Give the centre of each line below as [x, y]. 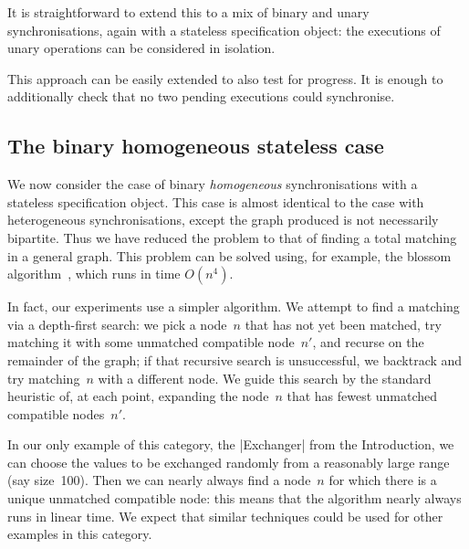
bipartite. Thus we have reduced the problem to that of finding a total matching [232, 237]
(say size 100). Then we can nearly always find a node [159, 480]
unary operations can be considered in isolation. [141, 48]
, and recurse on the [368, 342]
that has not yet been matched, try [343, 324]
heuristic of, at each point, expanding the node [138, 396]
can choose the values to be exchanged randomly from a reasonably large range [229, 462]
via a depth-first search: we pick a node [117, 324]
